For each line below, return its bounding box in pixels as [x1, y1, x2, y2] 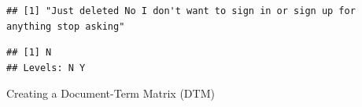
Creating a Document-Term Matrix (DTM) [6, 85, 215, 102]
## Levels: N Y [6, 62, 86, 73]
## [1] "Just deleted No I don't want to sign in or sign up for [6, 5, 356, 16]
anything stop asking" [6, 20, 125, 32]
